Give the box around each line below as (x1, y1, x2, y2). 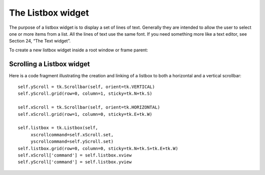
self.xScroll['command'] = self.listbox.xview (18, 152, 132, 158)
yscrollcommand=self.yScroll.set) (30, 139, 114, 144)
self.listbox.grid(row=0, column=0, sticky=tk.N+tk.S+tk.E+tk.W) (18, 146, 179, 151)
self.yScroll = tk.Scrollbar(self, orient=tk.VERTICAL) (18, 84, 155, 90)
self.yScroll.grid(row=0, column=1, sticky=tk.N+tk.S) (18, 91, 153, 96)
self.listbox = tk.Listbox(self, (18, 125, 98, 131)
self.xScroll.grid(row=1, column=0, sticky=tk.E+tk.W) (18, 111, 153, 117)
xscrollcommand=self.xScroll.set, (30, 132, 114, 137)
